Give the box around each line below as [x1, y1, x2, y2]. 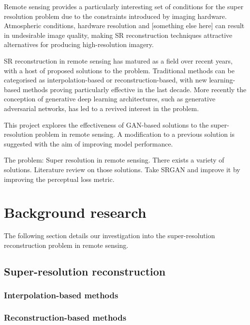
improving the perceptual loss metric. [4, 174, 115, 184]
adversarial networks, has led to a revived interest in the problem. [4, 103, 199, 113]
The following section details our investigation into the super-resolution [4, 230, 215, 241]
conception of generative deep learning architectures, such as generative [4, 94, 216, 104]
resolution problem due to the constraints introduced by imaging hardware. [4, 11, 227, 21]
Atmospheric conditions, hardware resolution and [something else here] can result [4, 20, 245, 31]
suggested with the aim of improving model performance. [4, 138, 173, 148]
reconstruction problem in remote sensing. [4, 240, 129, 250]
